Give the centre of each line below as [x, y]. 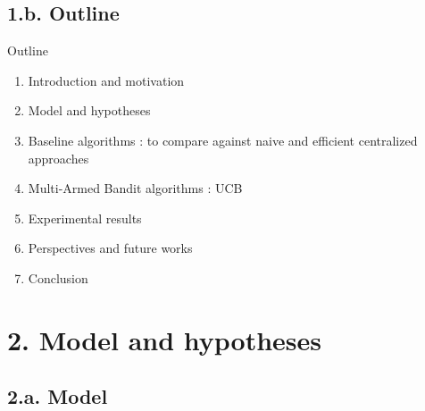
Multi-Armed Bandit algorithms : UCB [135, 188]
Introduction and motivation [106, 80]
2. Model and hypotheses [165, 339]
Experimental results [85, 218]
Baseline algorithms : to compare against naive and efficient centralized [223, 140]
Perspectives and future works [110, 248]
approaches [58, 158]
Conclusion [58, 277]
